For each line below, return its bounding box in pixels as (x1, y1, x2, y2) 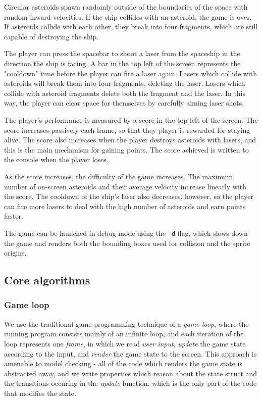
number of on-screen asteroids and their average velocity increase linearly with (4, 181, 247, 191)
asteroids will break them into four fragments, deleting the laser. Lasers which (4, 78, 245, 88)
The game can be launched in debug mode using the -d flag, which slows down (4, 227, 248, 238)
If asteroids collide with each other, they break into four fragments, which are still (4, 21, 258, 32)
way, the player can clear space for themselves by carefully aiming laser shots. (4, 97, 244, 108)
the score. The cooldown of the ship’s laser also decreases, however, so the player (4, 191, 253, 202)
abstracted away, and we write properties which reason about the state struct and (4, 368, 257, 378)
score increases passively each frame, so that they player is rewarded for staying (4, 124, 250, 135)
